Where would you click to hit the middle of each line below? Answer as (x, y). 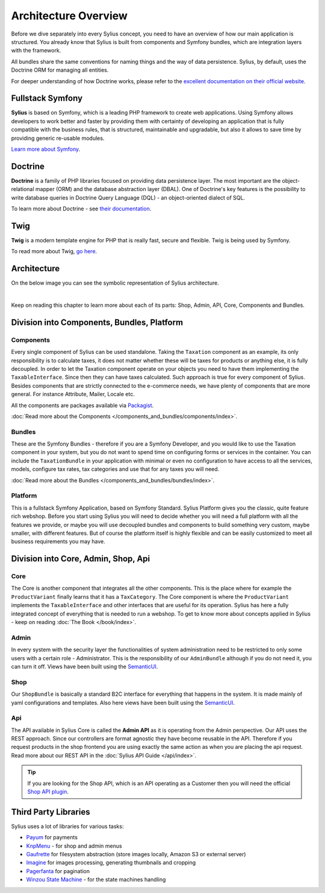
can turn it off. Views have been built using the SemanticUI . (85, 666)
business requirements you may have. (58, 541)
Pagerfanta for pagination (58, 871)
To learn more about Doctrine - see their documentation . (81, 209)
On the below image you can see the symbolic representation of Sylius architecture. (115, 283)
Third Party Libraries (51, 812)
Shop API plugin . (48, 791)
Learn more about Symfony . (46, 149)
